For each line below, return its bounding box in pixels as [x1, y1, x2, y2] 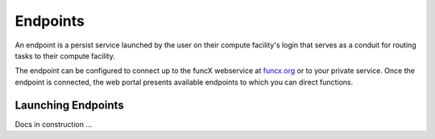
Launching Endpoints [14, 98, 124, 112]
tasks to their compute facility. [14, 51, 116, 60]
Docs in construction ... [14, 119, 93, 129]
